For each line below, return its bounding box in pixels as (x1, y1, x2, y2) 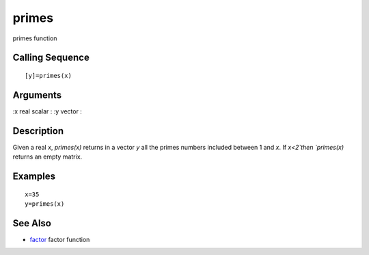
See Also (12, 217, 51, 229)
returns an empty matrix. (12, 152, 83, 161)
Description (12, 125, 64, 137)
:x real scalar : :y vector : (12, 107, 82, 116)
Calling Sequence (12, 52, 90, 64)
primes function (12, 34, 57, 42)
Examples (12, 170, 56, 182)
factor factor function (29, 235, 90, 243)
